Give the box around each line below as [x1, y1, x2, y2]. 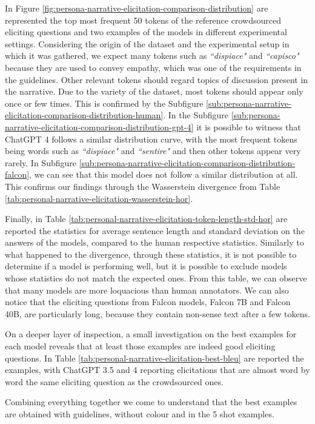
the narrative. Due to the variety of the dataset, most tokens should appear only [5, 85, 303, 98]
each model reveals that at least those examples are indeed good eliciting [5, 340, 276, 352]
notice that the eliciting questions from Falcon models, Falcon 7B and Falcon [5, 295, 291, 308]
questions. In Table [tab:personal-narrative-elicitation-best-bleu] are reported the [5, 351, 304, 364]
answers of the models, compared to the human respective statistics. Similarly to [5, 236, 304, 249]
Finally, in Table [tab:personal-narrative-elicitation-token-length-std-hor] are [5, 212, 288, 225]
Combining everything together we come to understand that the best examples [5, 395, 297, 408]
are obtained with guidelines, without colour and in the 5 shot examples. [5, 408, 274, 420]
